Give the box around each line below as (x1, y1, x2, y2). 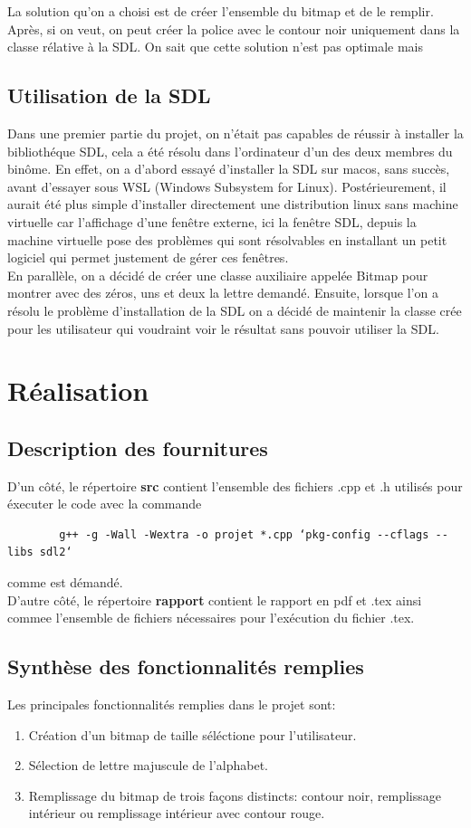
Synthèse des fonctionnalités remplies (7, 652, 364, 680)
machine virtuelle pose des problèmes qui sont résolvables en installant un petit (7, 230, 447, 249)
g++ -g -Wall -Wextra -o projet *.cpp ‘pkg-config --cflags (59, 528, 429, 541)
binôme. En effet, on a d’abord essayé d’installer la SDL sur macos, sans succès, (7, 159, 450, 178)
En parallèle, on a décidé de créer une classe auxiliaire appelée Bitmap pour (7, 265, 428, 284)
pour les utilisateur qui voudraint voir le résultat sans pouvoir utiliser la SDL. (7, 319, 439, 338)
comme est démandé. (7, 573, 123, 592)
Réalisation (7, 372, 149, 409)
